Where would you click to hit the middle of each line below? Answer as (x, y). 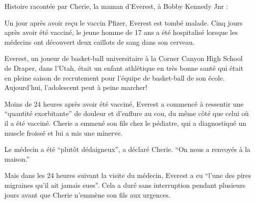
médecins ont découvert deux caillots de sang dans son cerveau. (100, 42)
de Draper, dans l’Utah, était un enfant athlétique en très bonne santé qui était (124, 68)
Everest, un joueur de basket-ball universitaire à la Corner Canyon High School (124, 58)
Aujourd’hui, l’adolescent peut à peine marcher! (76, 87)
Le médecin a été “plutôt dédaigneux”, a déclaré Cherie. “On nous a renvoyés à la (127, 149)
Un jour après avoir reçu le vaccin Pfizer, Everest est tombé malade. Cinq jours (124, 22)
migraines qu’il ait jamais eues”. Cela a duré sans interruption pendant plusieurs (125, 185)
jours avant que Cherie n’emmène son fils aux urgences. (88, 194)
